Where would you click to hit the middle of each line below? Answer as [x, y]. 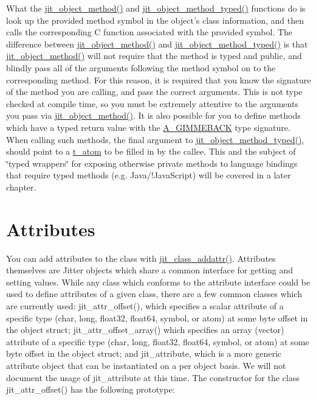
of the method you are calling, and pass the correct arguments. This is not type [154, 92]
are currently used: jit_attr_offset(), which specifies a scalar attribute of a [145, 306]
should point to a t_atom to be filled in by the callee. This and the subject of [151, 151]
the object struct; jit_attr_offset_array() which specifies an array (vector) [145, 330]
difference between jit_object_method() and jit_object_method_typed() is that [157, 44]
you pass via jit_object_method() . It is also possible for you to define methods [153, 115]
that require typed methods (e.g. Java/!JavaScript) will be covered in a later [149, 175]
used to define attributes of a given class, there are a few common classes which [154, 294]
